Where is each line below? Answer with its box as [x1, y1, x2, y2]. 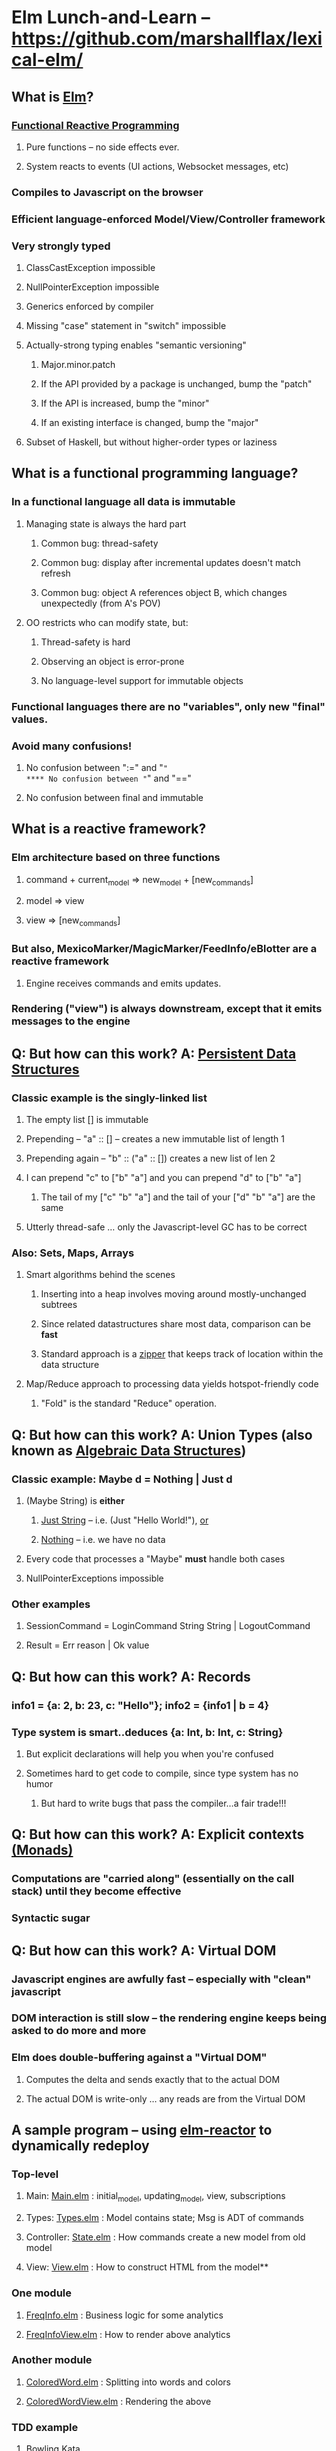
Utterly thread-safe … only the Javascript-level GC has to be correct [25, 1221, 308, 1233]
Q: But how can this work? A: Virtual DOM [11, 1942, 277, 1959]
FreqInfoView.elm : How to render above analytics [25, 2328, 231, 2340]
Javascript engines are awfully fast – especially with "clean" [11, 1972, 312, 1986]
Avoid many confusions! [11, 739, 133, 753]
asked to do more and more [11, 2024, 147, 2038]
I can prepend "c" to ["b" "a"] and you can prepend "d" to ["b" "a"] [25, 1172, 302, 1184]
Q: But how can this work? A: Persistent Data [11, 1045, 297, 1062]
